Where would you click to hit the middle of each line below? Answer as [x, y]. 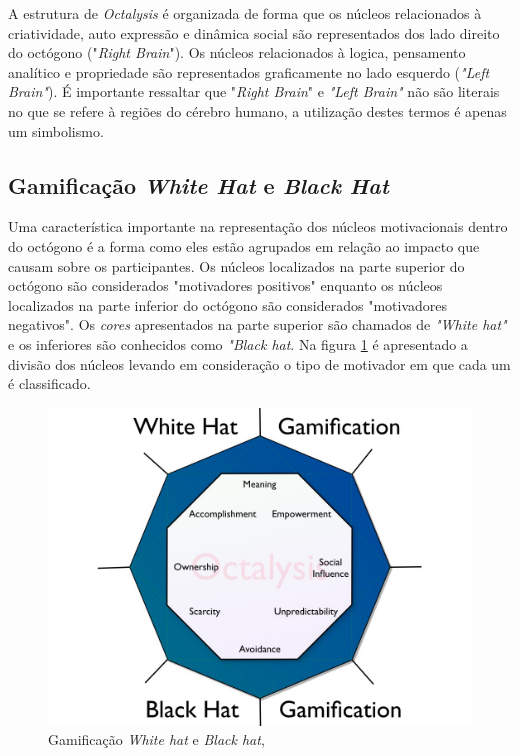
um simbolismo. [56, 130]
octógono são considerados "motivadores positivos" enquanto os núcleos [225, 285]
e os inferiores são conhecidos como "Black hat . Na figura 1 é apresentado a [238, 343]
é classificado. [49, 383]
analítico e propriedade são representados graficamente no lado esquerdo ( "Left [249, 71]
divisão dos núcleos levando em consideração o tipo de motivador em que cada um [259, 363]
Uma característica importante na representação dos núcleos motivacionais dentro [258, 226]
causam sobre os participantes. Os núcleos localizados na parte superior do [236, 265]
